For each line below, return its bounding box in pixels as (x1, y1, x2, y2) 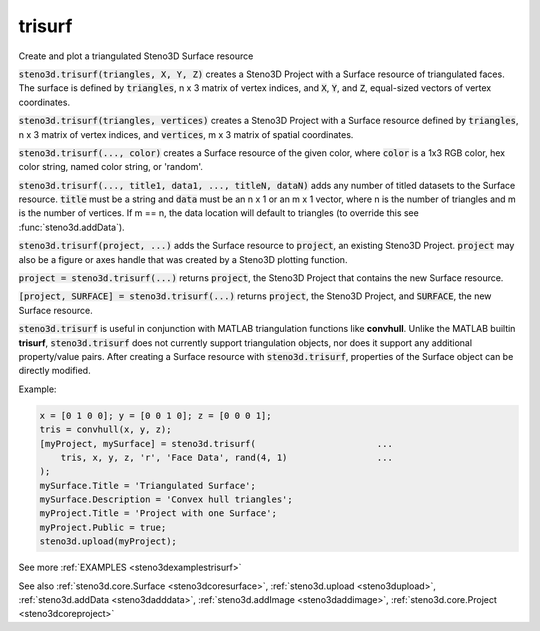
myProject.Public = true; (39, 521, 167, 533)
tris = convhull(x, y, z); (39, 424, 172, 435)
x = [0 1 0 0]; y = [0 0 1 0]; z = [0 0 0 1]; (39, 410, 272, 421)
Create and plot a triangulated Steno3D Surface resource (18, 50, 254, 62)
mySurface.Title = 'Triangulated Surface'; (39, 480, 257, 491)
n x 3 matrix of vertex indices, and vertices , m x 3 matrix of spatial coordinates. (18, 128, 354, 140)
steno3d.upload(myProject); (39, 536, 177, 547)
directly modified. (18, 365, 91, 377)
